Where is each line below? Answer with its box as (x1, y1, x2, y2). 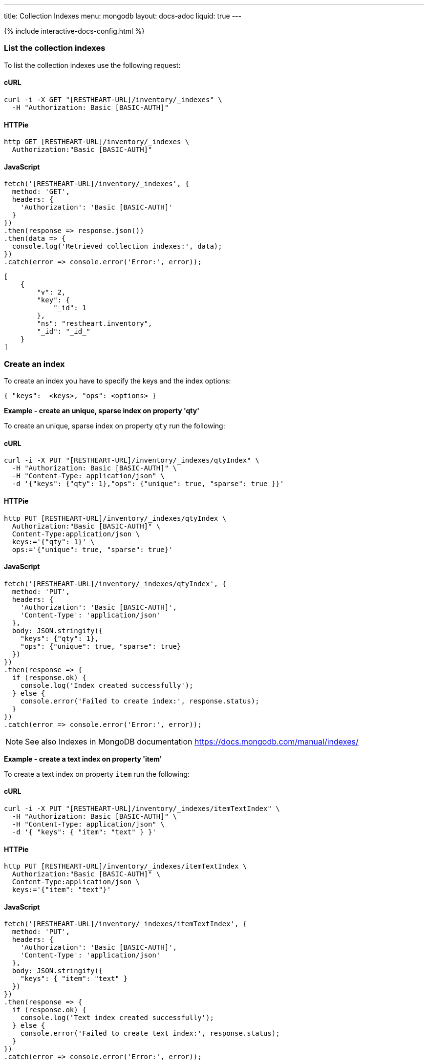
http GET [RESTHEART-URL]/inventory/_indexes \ (4, 138, 190, 146)
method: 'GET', (12, 188, 70, 196)
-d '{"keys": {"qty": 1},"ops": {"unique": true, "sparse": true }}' (12, 480, 284, 488)
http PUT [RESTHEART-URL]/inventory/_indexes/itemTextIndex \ (4, 862, 247, 871)
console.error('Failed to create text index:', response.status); (20, 1029, 280, 1038)
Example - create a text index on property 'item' (4, 754, 162, 763)
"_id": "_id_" (37, 327, 91, 336)
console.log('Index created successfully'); (20, 681, 193, 689)
